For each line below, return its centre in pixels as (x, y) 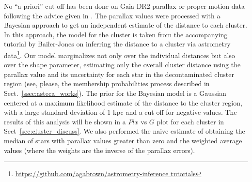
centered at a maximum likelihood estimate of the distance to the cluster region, (123, 102)
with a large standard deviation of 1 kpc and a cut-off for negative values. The (120, 112)
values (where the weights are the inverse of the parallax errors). (100, 150)
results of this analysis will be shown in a (65, 121)
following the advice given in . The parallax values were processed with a (112, 15)
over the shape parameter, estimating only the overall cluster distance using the (122, 65)
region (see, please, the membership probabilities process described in (107, 83)
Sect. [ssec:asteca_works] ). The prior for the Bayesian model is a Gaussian (115, 93)
